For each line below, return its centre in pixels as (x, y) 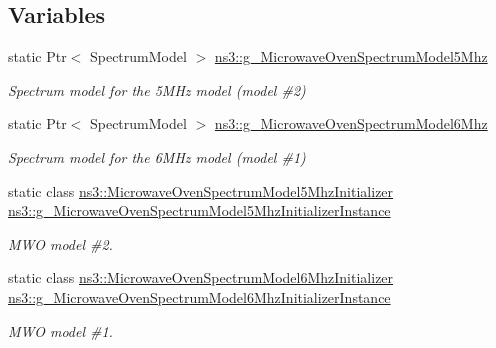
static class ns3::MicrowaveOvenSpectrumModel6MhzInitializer (201, 277)
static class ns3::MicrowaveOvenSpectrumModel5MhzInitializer (201, 190)
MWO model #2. (60, 243)
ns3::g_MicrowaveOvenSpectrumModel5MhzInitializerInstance (199, 210)
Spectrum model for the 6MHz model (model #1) (157, 156)
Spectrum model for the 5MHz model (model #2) (157, 89)
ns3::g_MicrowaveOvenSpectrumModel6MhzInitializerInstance (199, 296)
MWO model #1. (60, 330)
